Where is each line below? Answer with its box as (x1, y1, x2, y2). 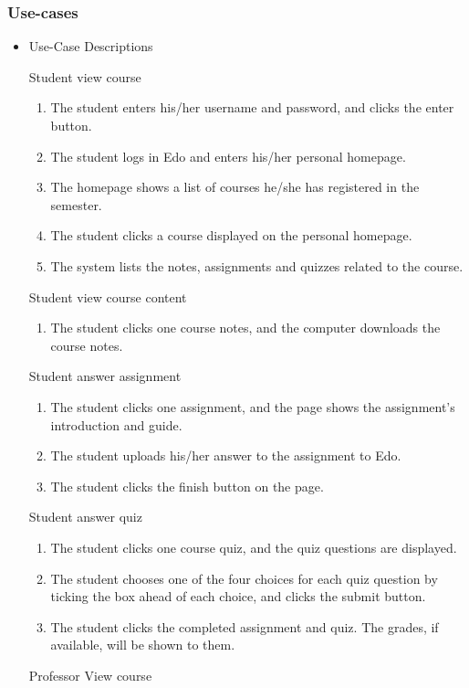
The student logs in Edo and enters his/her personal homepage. (50, 146, 406, 165)
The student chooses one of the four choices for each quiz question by (50, 568, 438, 587)
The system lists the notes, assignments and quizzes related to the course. (50, 256, 464, 275)
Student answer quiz (28, 507, 142, 526)
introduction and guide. (50, 415, 182, 434)
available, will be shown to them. (50, 635, 235, 654)
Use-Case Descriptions (28, 37, 153, 56)
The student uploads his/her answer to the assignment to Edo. (50, 446, 401, 465)
